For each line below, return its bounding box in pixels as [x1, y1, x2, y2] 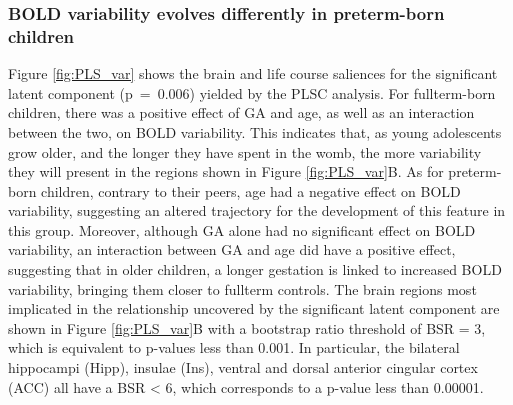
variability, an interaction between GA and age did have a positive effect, [8, 239, 456, 260]
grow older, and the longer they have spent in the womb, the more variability [8, 141, 482, 162]
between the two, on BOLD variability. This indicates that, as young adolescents [8, 121, 502, 142]
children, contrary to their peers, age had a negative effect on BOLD [41, 180, 461, 201]
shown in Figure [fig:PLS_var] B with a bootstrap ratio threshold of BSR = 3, [8, 317, 486, 338]
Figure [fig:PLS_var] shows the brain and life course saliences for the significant [8, 63, 498, 84]
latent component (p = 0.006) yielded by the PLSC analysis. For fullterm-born [8, 82, 496, 103]
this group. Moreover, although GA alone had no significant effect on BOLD [8, 219, 476, 240]
